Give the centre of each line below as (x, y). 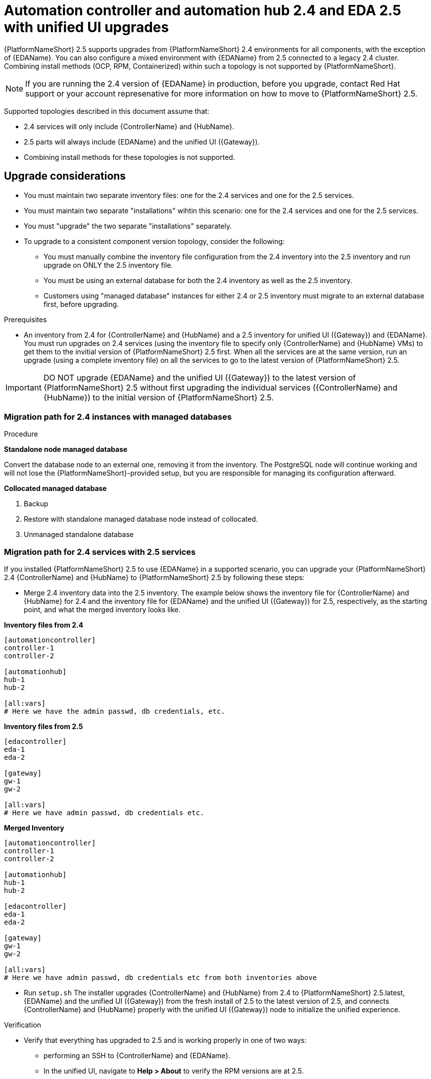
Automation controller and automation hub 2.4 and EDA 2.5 (203, 10)
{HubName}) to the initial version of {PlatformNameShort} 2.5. (158, 397)
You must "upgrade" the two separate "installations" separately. (128, 226)
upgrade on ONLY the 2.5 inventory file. (108, 265)
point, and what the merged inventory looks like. (102, 610)
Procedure (21, 434)
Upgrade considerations (65, 176)
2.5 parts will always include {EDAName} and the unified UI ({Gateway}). (142, 142)
